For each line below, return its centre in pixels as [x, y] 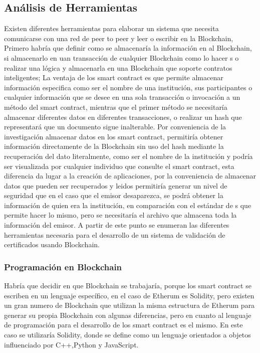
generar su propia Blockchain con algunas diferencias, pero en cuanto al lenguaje [128, 315]
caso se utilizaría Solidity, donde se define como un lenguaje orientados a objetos [127, 335]
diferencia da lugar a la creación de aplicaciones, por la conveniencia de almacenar [130, 176]
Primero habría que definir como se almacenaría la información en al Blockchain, [128, 48]
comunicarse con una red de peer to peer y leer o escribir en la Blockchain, [119, 38]
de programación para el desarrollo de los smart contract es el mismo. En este [123, 325]
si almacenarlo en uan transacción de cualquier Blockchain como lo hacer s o [121, 57]
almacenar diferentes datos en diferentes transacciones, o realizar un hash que [123, 117]
